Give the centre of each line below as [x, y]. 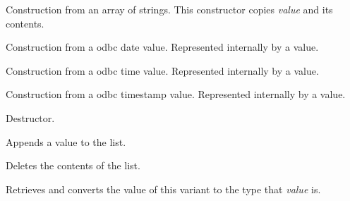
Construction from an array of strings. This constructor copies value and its [169, 9]
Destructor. [30, 117]
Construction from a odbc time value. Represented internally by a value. [162, 70]
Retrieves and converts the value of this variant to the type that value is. [163, 189]
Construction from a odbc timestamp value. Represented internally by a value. [176, 94]
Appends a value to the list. [66, 141]
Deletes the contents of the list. [73, 165]
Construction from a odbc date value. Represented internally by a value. [162, 47]
